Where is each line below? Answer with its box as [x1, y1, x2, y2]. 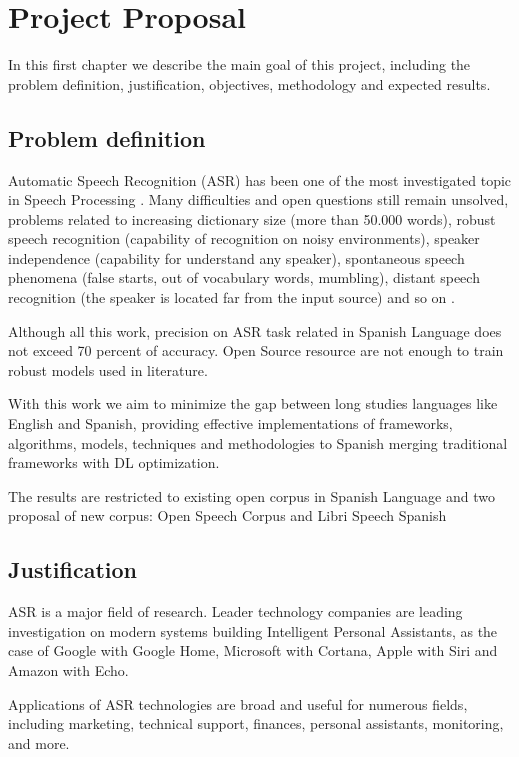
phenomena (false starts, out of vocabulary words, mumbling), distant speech [8, 267, 480, 288]
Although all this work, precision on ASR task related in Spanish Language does [8, 320, 502, 341]
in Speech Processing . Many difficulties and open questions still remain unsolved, [8, 189, 509, 210]
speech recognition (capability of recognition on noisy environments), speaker [8, 228, 480, 249]
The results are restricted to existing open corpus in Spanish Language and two [8, 485, 495, 506]
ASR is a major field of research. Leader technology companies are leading [8, 601, 463, 622]
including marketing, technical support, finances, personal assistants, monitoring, [8, 713, 504, 734]
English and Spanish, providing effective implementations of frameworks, [8, 413, 453, 434]
